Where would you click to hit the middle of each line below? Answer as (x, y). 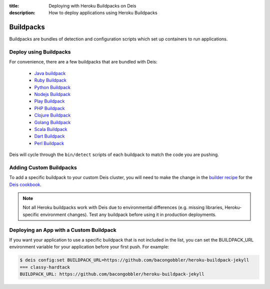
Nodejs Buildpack (52, 94)
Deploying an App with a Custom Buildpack (63, 230)
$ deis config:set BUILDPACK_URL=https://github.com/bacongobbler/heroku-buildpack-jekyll (134, 260)
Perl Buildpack (49, 143)
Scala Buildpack (51, 129)
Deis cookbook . (25, 184)
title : (14, 6)
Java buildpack (50, 73)
